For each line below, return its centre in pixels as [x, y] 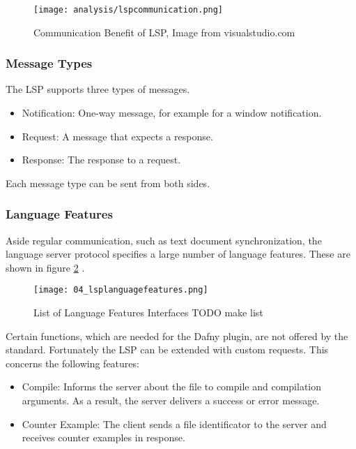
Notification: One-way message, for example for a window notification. [172, 113]
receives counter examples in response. [103, 437]
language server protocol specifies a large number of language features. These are [178, 254]
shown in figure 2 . [45, 267]
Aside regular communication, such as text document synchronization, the [164, 240]
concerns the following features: [72, 363]
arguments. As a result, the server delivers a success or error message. [171, 400]
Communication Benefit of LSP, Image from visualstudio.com [164, 32]
